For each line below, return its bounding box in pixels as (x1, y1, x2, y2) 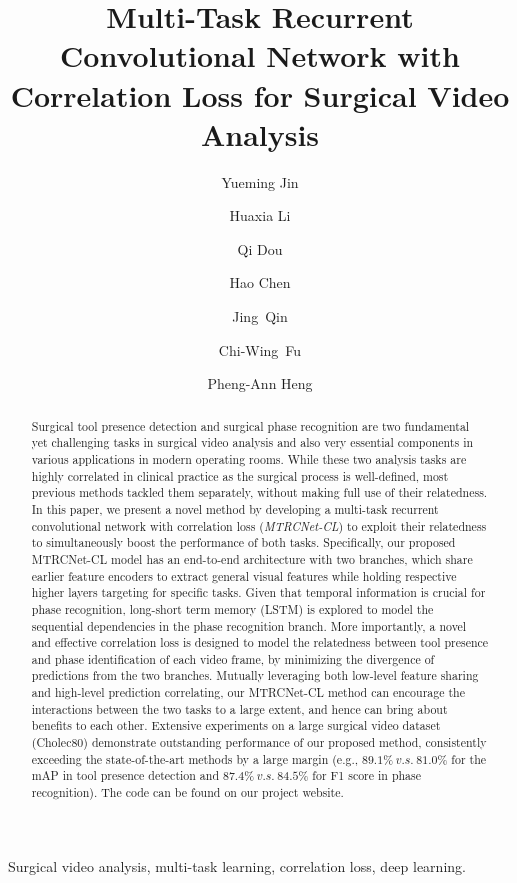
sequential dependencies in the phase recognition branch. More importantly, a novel (31, 617, 467, 634)
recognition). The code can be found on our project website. (31, 784, 344, 801)
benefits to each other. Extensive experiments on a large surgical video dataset (31, 717, 441, 734)
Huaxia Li (229, 205, 291, 226)
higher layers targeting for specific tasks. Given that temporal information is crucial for (31, 584, 486, 601)
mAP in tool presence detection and (31, 767, 220, 784)
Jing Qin (232, 306, 288, 327)
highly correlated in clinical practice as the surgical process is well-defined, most (31, 467, 449, 484)
